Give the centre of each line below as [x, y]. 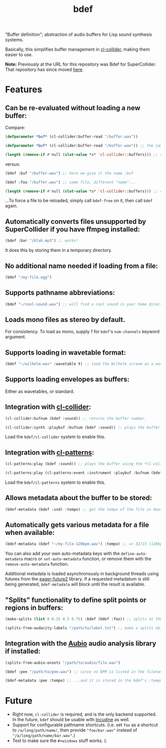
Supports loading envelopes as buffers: [67, 379]
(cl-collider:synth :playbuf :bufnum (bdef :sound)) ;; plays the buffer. [84, 427]
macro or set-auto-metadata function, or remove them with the [88, 559]
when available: [30, 533]
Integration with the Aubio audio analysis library [81, 643]
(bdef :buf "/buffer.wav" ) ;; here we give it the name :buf [69, 173]
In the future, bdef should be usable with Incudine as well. [71, 720]
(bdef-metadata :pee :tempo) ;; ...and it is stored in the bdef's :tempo [84, 681]
